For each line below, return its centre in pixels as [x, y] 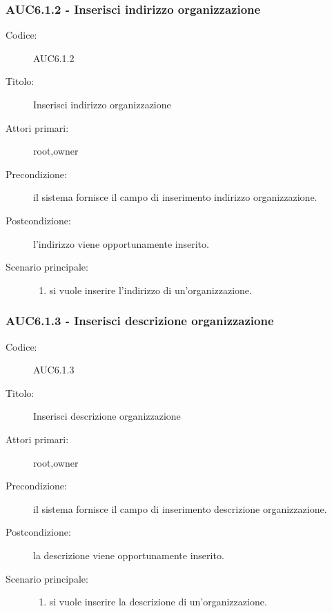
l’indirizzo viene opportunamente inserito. [121, 243]
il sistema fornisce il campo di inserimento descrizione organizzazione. [180, 508]
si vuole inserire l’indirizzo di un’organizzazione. [150, 290]
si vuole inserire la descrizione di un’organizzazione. [158, 602]
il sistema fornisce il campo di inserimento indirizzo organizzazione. [175, 197]
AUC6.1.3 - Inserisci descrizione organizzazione [140, 321]
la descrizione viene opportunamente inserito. [129, 555]
